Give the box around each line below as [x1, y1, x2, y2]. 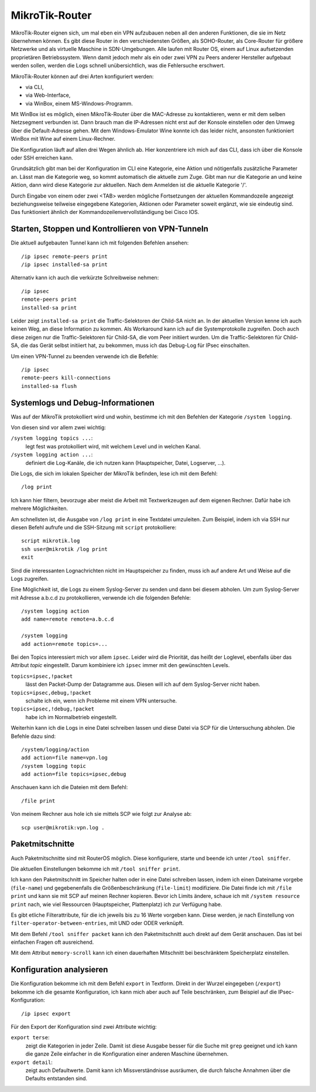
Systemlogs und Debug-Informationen [11, 397, 155, 407]
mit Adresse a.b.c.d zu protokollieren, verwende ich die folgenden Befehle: [11, 594, 191, 601]
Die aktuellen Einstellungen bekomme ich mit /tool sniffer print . [11, 865, 181, 872]
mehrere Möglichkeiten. [11, 505, 68, 512]
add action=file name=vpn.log [21, 754, 108, 761]
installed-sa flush [21, 383, 77, 389]
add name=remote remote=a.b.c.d [21, 616, 114, 622]
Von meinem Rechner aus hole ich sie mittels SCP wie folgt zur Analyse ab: [11, 811, 192, 818]
